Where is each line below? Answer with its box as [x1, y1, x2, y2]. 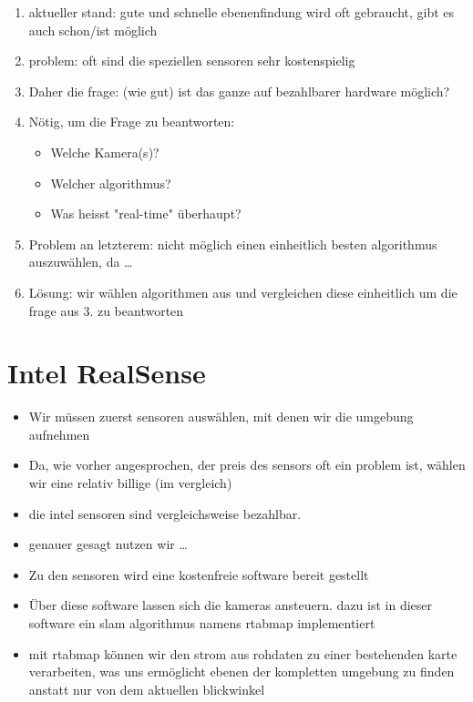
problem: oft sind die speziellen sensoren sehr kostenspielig [28, 51, 355, 70]
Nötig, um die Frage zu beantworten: [28, 112, 235, 131]
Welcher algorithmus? [50, 173, 171, 192]
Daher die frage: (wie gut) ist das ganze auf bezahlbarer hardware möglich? [28, 81, 450, 100]
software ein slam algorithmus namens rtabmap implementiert [28, 614, 375, 632]
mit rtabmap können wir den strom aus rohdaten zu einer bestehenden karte [28, 644, 458, 663]
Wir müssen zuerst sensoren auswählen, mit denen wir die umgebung [28, 407, 414, 426]
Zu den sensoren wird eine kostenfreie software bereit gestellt [28, 565, 369, 584]
